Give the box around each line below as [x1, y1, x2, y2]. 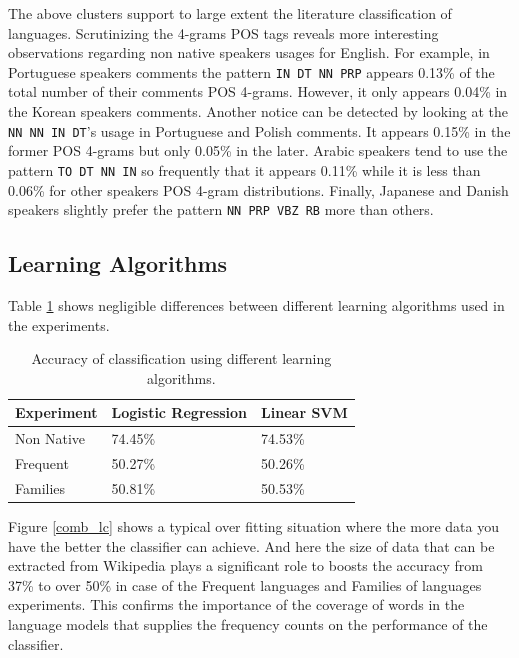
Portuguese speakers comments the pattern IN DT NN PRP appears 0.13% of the [8, 61, 495, 82]
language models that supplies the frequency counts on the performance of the [8, 613, 488, 634]
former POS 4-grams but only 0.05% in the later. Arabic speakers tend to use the [8, 140, 508, 161]
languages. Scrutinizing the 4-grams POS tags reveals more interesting [8, 22, 439, 43]
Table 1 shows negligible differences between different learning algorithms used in [8, 294, 505, 315]
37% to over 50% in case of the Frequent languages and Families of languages [8, 574, 482, 595]
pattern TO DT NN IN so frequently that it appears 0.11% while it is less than [8, 159, 481, 180]
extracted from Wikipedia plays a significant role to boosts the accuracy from [8, 555, 483, 576]
